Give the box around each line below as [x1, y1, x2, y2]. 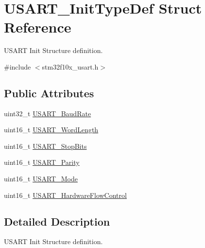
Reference [4, 17, 71, 37]
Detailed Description [4, 213, 110, 229]
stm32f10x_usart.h [42, 61, 99, 71]
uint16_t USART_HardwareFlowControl [4, 190, 127, 200]
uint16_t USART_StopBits [4, 141, 87, 151]
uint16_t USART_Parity [4, 157, 80, 167]
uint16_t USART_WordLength [4, 124, 99, 135]
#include [4, 61, 31, 71]
